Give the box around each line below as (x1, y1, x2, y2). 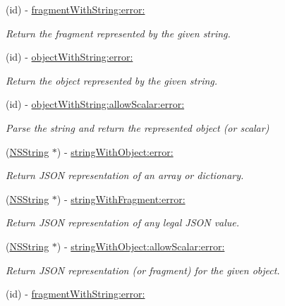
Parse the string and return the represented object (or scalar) (6, 120, 269, 135)
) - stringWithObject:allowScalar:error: (56, 238, 225, 253)
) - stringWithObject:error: (56, 144, 174, 159)
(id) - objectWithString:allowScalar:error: (6, 97, 185, 111)
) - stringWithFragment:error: (56, 191, 186, 206)
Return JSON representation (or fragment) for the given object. (6, 262, 280, 277)
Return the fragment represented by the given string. (6, 25, 231, 40)
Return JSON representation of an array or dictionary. (6, 168, 244, 183)
